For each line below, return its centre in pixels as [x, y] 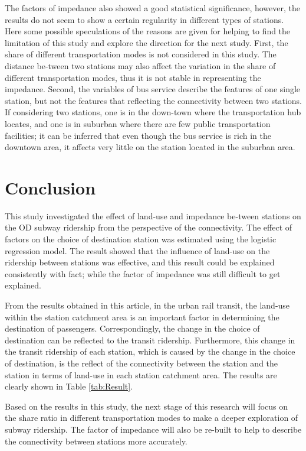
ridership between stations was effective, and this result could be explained [140, 262]
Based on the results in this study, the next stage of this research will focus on [147, 406]
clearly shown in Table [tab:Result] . [69, 386]
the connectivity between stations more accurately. [96, 441]
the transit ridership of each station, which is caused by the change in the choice [150, 351]
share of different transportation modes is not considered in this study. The [141, 54]
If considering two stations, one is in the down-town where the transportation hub [153, 112]
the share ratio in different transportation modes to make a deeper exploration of [152, 418]
